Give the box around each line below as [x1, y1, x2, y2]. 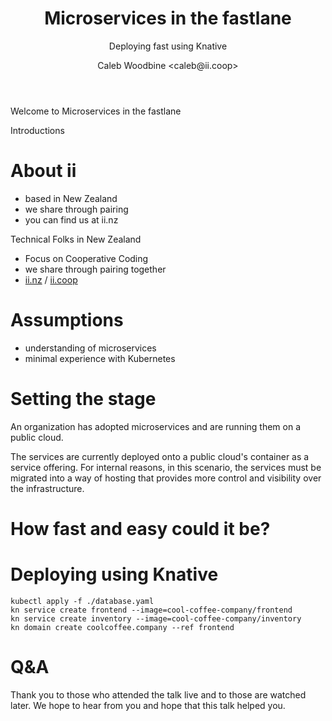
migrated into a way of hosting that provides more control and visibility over [10, 472, 322, 484]
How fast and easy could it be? [10, 517, 271, 540]
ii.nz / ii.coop [24, 273, 78, 286]
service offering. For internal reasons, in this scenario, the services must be [10, 461, 322, 473]
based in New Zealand [24, 192, 118, 204]
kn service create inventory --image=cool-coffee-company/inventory [10, 613, 302, 624]
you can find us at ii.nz [24, 213, 119, 226]
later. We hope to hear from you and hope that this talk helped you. [10, 699, 286, 711]
